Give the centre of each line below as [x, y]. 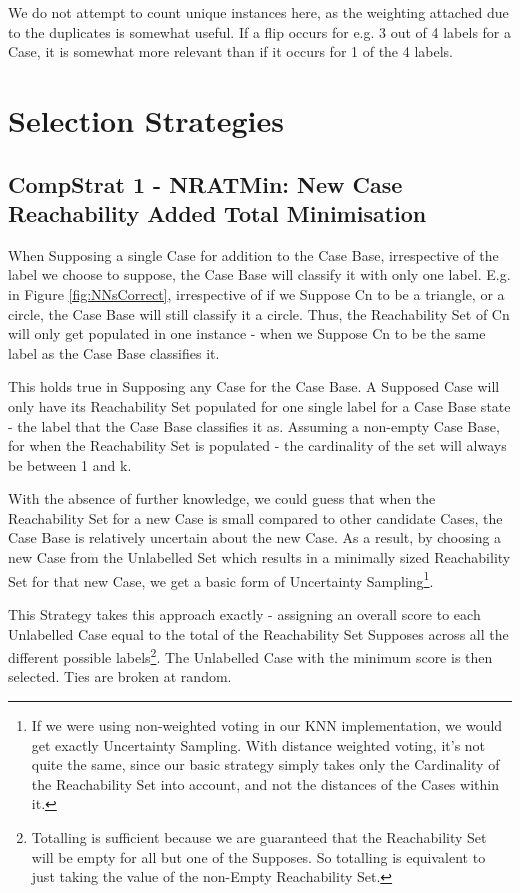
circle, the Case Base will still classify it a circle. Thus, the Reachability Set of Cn [259, 313]
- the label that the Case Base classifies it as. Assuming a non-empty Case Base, [254, 425]
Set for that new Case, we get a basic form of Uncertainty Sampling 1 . [221, 579]
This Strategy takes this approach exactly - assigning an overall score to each [244, 613]
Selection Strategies [146, 119]
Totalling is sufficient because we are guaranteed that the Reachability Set [259, 836]
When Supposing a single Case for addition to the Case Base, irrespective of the [253, 254]
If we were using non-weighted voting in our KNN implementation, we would [267, 724]
